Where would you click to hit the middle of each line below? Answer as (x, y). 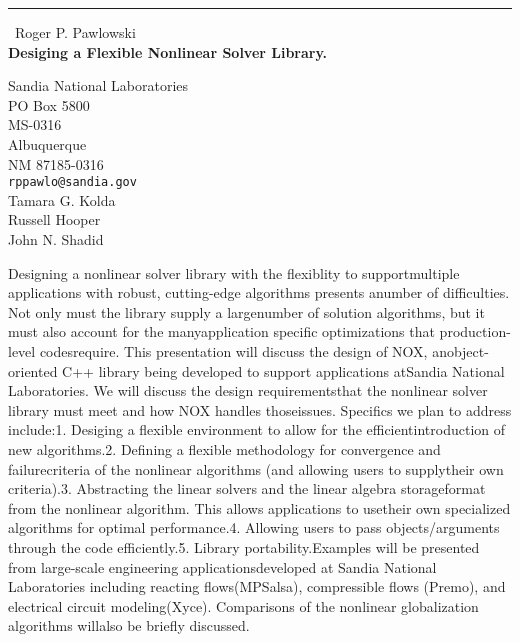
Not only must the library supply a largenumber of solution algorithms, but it (246, 311)
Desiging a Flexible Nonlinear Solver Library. (168, 51)
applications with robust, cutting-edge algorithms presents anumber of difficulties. (259, 292)
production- (475, 331)
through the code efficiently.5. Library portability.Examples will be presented (244, 546)
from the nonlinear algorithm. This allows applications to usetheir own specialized (259, 507)
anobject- (460, 350)
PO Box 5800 (49, 104)
